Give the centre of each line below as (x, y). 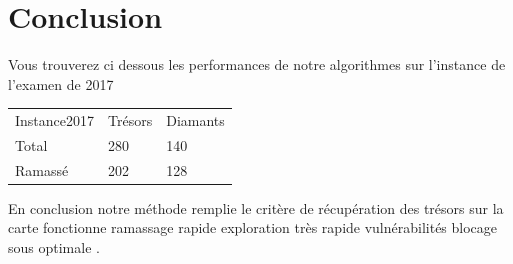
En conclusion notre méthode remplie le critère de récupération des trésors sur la (256, 207)
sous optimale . (54, 247)
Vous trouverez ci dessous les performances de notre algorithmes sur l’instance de (257, 64)
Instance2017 (55, 120)
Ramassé (42, 169)
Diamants (195, 120)
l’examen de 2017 (61, 83)
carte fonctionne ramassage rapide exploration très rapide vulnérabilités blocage (253, 227)
